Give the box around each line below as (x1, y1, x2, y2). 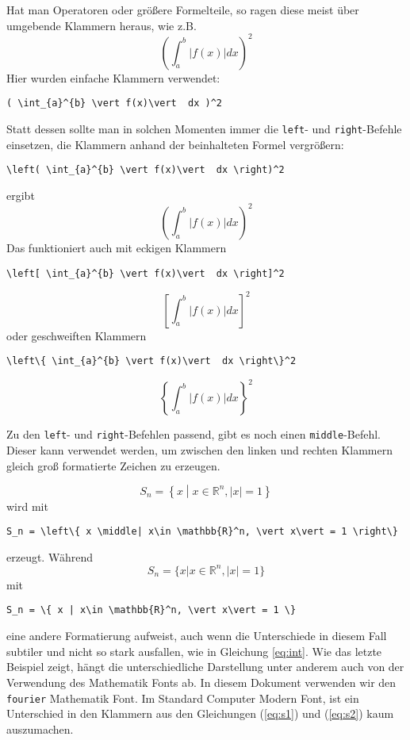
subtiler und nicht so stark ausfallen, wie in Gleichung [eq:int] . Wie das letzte (6, 642, 382, 659)
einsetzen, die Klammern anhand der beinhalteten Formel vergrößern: (6, 136, 344, 152)
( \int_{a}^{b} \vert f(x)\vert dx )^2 (6, 98, 223, 109)
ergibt (6, 186, 35, 203)
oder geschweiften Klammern (6, 327, 147, 343)
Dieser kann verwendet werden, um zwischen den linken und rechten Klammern (6, 442, 393, 458)
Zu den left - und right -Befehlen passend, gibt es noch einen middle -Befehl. (6, 426, 381, 443)
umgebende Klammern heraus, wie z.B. (6, 17, 197, 33)
